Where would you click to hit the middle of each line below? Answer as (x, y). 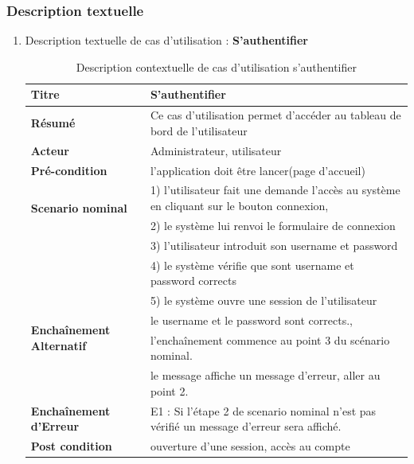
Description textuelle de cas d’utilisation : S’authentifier (166, 40)
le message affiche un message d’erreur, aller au (265, 375)
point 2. (169, 390)
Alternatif (59, 345)
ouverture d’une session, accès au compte (250, 445)
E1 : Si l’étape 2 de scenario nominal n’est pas (263, 410)
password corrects (193, 281)
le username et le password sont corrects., (251, 320)
